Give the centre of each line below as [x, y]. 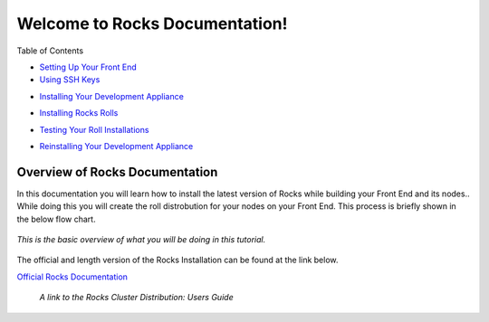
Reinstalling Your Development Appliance [116, 146]
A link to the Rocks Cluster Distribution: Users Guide [137, 298]
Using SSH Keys [70, 80]
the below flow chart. [56, 219]
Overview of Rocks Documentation [117, 172]
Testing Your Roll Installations [94, 129]
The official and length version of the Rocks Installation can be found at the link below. [177, 260]
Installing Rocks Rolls [79, 113]
